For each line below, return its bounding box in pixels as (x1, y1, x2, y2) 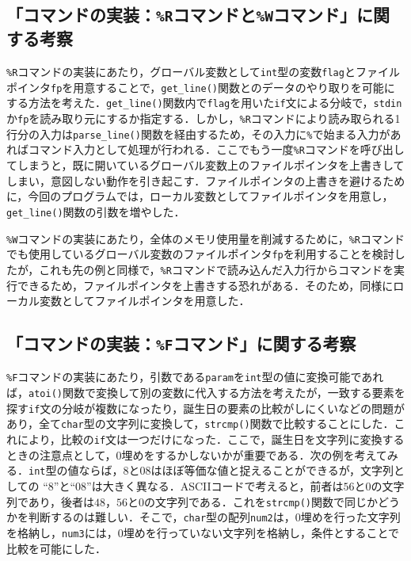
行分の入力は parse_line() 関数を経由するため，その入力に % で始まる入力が (6, 125, 390, 142)
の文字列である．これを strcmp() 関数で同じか (143, 493, 379, 509)
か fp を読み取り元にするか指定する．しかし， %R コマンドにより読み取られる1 (6, 110, 401, 127)
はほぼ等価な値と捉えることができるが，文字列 (150, 462, 394, 479)
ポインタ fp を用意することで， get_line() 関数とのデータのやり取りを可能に (6, 78, 395, 95)
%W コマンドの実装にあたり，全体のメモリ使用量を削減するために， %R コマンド (6, 230, 405, 246)
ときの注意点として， (6, 446, 116, 463)
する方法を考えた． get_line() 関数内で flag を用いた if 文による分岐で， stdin (6, 94, 402, 111)
